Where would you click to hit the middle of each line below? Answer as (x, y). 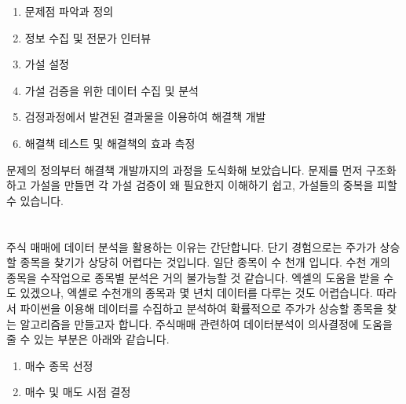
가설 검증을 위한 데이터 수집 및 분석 (112, 90)
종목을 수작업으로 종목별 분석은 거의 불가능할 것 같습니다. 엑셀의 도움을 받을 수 (200, 277)
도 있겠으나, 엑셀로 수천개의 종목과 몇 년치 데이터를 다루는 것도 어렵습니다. (190, 293)
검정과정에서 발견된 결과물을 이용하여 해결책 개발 (145, 117)
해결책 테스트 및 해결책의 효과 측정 (110, 143)
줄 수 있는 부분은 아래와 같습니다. (88, 339)
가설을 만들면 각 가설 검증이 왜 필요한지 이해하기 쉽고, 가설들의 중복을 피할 (214, 185)
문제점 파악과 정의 (69, 11)
